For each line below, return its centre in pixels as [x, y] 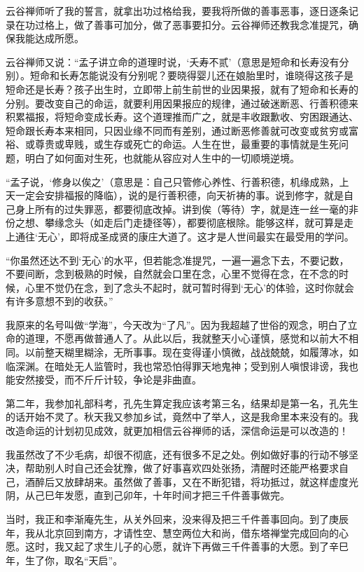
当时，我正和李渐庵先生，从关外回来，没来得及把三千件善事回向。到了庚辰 [177, 519]
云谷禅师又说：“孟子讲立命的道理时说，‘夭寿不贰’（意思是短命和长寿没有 [173, 61]
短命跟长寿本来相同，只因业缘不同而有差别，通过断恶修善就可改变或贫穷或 [177, 130]
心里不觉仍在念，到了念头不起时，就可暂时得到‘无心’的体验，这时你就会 [189, 287]
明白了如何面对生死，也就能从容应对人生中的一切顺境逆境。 [162, 157]
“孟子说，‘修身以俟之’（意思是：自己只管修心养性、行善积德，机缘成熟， [173, 181]
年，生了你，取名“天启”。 [64, 560]
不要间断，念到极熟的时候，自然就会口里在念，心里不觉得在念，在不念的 [172, 274]
